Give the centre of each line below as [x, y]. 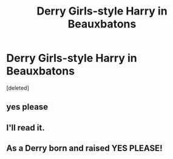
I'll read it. [25, 128]
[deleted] [18, 88]
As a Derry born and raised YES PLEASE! [84, 148]
